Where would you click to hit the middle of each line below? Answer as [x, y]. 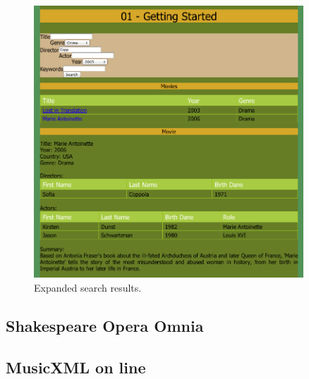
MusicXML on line [76, 367]
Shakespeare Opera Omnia [105, 325]
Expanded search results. [88, 287]
